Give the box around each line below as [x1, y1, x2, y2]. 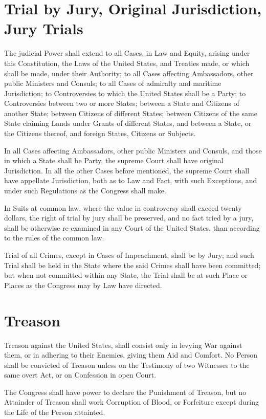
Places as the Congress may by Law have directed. [4, 279, 162, 290]
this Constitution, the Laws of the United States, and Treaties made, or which [4, 57, 250, 68]
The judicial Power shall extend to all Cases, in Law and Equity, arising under [4, 48, 250, 58]
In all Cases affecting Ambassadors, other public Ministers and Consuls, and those [4, 145, 262, 156]
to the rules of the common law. [4, 232, 104, 243]
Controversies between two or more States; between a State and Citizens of [4, 98, 239, 108]
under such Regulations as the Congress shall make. [4, 185, 166, 196]
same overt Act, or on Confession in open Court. [4, 369, 157, 380]
